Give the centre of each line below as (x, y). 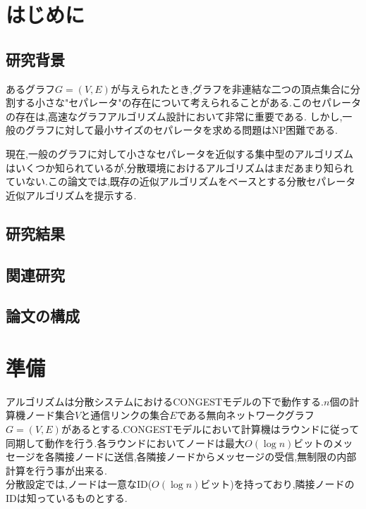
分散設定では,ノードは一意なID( (79, 484)
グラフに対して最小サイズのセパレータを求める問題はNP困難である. (181, 130)
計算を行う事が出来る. (56, 470)
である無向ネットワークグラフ (245, 415)
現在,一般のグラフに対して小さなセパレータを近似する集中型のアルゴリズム (180, 153)
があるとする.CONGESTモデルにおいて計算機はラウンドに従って (210, 428)
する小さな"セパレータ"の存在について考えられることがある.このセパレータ (188, 102)
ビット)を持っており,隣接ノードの (277, 484)
